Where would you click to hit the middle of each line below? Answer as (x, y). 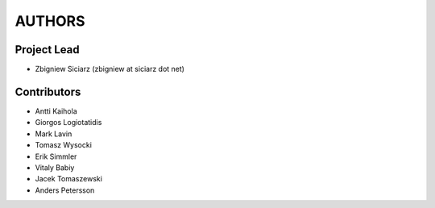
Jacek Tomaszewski (68, 179)
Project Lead (47, 50)
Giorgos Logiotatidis (68, 123)
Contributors (48, 92)
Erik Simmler (56, 156)
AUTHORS (50, 21)
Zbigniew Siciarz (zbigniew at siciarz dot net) (110, 69)
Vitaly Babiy (55, 167)
